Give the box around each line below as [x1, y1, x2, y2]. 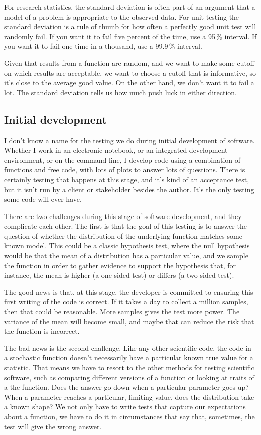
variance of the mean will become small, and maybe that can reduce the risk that [4, 316, 254, 326]
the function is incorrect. [4, 326, 80, 336]
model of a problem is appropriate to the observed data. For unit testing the [4, 11, 239, 22]
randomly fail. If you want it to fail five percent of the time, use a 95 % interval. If [4, 31, 257, 41]
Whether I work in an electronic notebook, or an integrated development [4, 145, 228, 155]
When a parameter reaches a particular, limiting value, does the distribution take [4, 391, 254, 402]
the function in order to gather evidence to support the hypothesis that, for [4, 260, 236, 270]
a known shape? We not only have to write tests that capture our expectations [4, 401, 246, 412]
